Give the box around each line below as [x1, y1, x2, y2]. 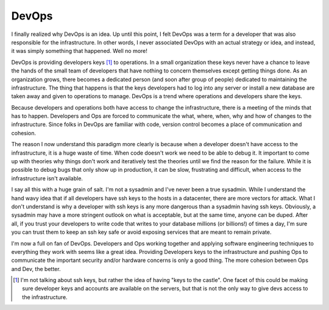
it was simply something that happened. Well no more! [11, 48, 147, 55]
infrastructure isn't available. [11, 174, 83, 182]
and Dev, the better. [11, 265, 61, 272]
